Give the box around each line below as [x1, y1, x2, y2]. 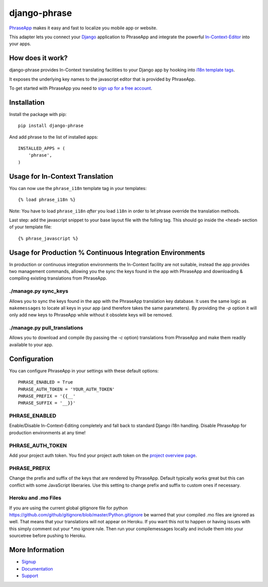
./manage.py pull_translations [9, 324, 83, 331]
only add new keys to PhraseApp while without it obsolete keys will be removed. [9, 312, 173, 318]
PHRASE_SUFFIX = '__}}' [18, 400, 76, 406]
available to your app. [9, 341, 54, 348]
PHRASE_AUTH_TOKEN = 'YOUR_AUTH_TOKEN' [18, 386, 115, 392]
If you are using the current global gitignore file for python [9, 505, 128, 511]
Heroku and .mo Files [9, 494, 62, 501]
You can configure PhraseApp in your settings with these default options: [9, 368, 159, 374]
